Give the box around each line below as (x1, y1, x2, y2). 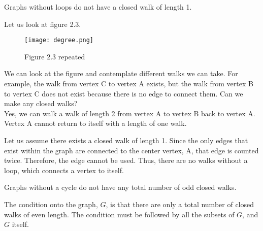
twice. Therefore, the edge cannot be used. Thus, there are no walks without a (4, 155, 248, 166)
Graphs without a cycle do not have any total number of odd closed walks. (4, 182, 237, 192)
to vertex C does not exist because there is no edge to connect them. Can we (4, 88, 243, 98)
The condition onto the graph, (4, 199, 98, 209)
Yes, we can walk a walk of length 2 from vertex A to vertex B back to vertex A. (4, 108, 255, 118)
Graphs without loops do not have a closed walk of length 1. (4, 2, 192, 12)
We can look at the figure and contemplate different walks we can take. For (4, 68, 238, 79)
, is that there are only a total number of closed (106, 199, 254, 209)
